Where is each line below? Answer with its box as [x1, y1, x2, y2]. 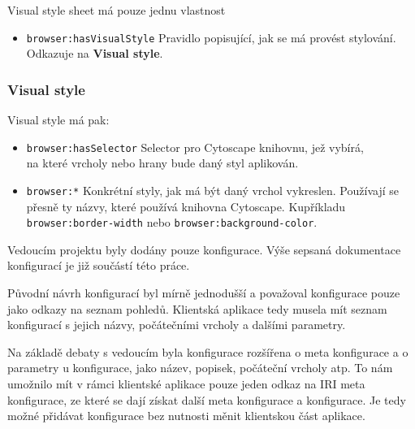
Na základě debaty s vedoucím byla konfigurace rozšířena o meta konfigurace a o [7, 343, 409, 360]
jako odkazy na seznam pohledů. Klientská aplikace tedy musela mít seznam [7, 300, 387, 317]
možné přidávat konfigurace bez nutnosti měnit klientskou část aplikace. [7, 407, 365, 424]
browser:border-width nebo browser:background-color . [26, 214, 318, 231]
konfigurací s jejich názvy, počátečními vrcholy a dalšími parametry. [7, 316, 346, 333]
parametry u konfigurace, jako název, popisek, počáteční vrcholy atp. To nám [7, 359, 393, 376]
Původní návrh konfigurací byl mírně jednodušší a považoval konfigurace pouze [7, 284, 400, 301]
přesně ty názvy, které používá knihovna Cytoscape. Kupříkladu [26, 197, 346, 214]
